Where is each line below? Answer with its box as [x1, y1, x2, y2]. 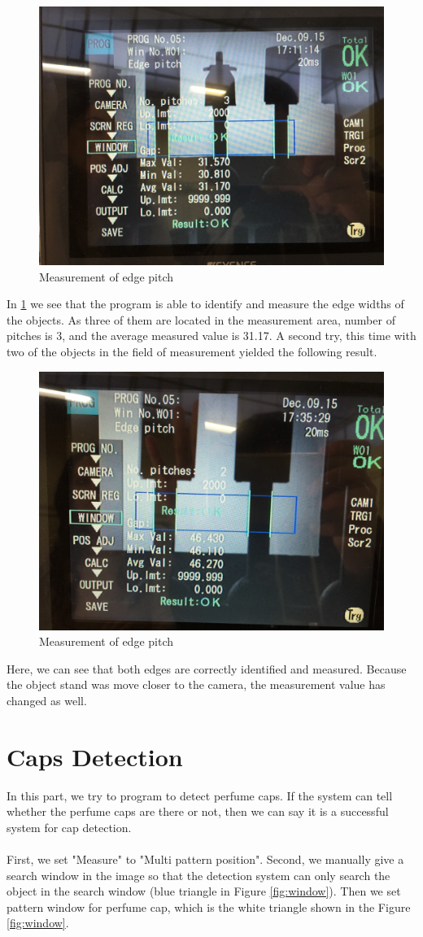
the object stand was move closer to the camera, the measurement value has [7, 676, 386, 693]
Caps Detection [7, 739, 183, 773]
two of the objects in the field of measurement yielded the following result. [7, 342, 377, 360]
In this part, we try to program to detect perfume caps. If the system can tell [7, 787, 393, 804]
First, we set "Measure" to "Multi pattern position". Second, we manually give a [7, 851, 404, 868]
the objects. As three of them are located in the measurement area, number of [7, 311, 395, 328]
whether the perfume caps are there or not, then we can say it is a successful [7, 803, 389, 820]
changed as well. [7, 691, 87, 708]
